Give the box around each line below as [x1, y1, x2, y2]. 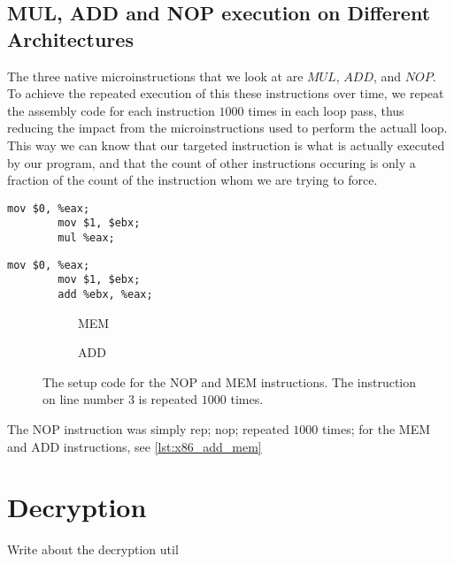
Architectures [7, 25, 134, 52]
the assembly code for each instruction [7, 101, 215, 119]
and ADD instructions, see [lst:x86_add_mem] [7, 437, 262, 455]
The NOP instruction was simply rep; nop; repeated [7, 420, 289, 438]
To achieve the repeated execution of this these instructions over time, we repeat [7, 84, 444, 103]
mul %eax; [58, 232, 115, 245]
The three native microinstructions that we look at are [7, 66, 304, 85]
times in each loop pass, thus [248, 101, 404, 119]
